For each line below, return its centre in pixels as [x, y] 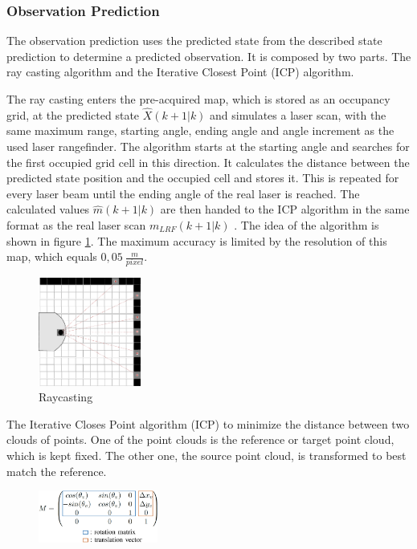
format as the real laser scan [76, 224]
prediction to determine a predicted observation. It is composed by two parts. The [209, 56]
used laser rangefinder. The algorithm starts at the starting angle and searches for [208, 146]
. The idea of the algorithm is [307, 224]
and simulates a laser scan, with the [298, 114]
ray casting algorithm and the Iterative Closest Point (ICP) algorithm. [180, 72]
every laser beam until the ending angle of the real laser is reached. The [183, 193]
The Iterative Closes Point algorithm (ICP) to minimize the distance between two [208, 423]
